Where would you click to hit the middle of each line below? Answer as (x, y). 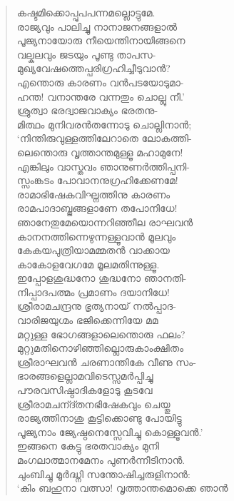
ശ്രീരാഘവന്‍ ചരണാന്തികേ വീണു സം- (106, 361)
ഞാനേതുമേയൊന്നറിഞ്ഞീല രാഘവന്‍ (105, 222)
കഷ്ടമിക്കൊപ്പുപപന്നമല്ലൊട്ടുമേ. (86, 12)
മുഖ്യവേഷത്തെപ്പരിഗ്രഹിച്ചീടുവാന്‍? (93, 68)
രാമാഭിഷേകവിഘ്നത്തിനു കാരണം (93, 194)
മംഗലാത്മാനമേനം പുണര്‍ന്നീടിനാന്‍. (101, 460)
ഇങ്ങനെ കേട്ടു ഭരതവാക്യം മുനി (88, 446)
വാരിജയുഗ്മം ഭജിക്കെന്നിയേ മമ (87, 320)
